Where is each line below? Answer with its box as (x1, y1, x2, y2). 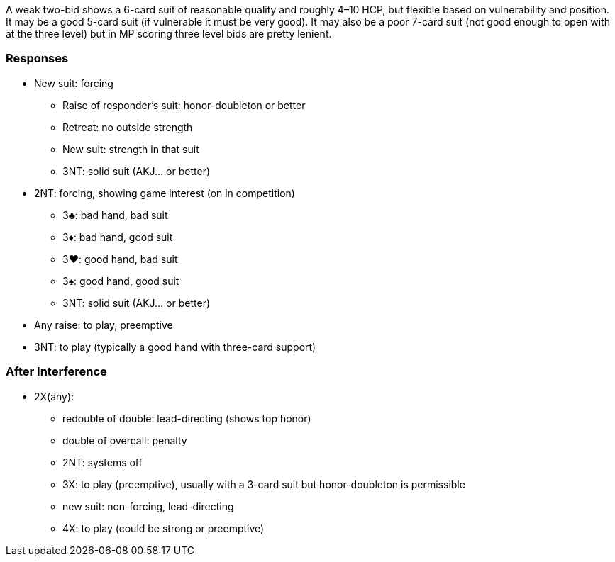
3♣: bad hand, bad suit (62, 208, 168, 221)
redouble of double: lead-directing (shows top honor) (62, 412, 311, 425)
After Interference (6, 364, 107, 379)
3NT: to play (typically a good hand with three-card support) (34, 340, 316, 353)
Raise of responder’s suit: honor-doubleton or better (62, 99, 306, 111)
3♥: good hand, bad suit (62, 252, 178, 265)
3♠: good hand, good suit (62, 274, 179, 287)
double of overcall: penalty (62, 434, 187, 446)
